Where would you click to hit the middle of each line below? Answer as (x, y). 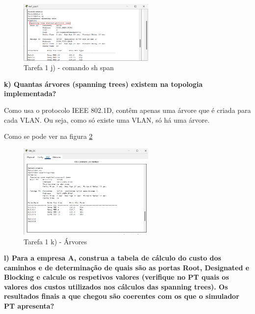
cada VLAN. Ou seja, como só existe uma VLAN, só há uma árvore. (107, 119)
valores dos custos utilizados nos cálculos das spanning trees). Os (116, 286)
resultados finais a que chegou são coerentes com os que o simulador (122, 296)
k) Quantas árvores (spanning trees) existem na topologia (103, 84)
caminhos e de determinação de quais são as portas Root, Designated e (127, 267)
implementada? (30, 93)
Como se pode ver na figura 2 (48, 136)
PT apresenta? (29, 306)
